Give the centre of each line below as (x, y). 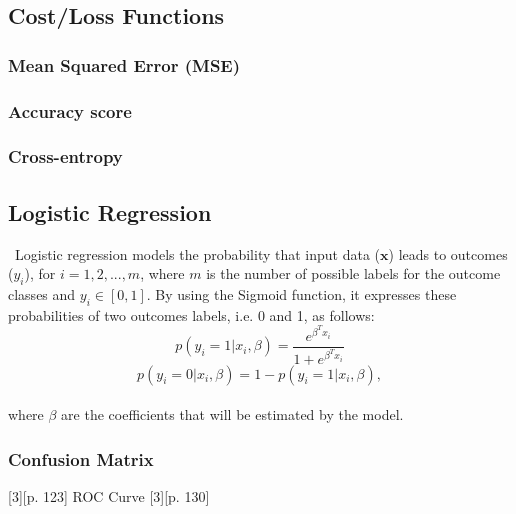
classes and (42, 293)
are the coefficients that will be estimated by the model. (232, 414)
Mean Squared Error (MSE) (124, 64)
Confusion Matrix (81, 458)
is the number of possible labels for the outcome (353, 273)
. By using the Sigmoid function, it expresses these (301, 293)
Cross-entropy (65, 156)
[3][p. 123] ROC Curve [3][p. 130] (109, 495)
